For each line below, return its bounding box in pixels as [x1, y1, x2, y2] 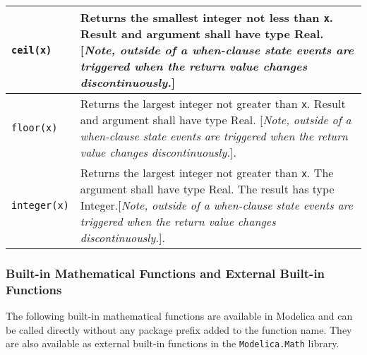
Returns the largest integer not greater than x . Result [80, 95, 346, 112]
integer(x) [11, 199, 69, 211]
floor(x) [11, 122, 58, 133]
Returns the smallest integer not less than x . [80, 9, 333, 25]
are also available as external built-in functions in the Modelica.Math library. [6, 336, 339, 351]
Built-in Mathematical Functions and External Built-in [6, 264, 325, 282]
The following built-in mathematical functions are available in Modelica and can [6, 308, 353, 323]
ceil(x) [11, 44, 52, 56]
